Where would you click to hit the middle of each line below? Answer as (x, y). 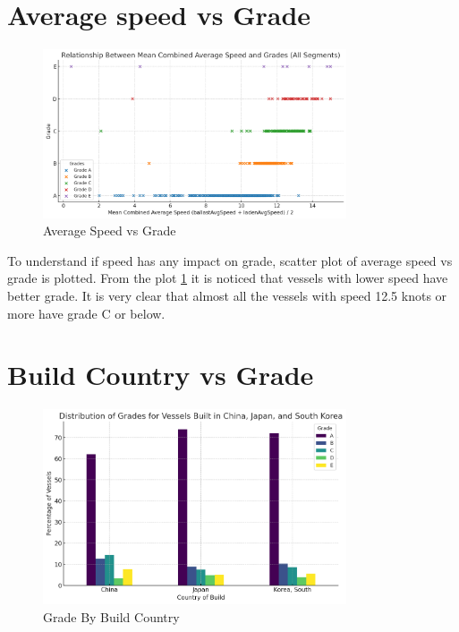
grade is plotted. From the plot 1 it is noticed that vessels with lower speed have (228, 278)
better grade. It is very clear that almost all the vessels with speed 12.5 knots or (227, 295)
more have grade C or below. (86, 313)
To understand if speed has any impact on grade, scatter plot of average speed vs (230, 260)
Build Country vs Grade (161, 375)
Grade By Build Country (111, 617)
